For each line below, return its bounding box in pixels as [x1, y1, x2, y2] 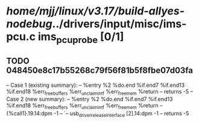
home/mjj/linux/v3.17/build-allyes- [6, 4, 185, 18]
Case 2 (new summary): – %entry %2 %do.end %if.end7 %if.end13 [6, 95, 173, 103]
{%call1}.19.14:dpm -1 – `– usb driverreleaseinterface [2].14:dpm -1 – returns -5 [6, 110, 189, 118]
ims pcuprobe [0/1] [38, 30, 124, 46]
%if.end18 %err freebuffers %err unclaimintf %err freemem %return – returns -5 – [6, 87, 194, 96]
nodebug [6, 17, 52, 31]
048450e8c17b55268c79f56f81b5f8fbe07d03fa [6, 65, 194, 76]
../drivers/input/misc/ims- [52, 17, 187, 31]
